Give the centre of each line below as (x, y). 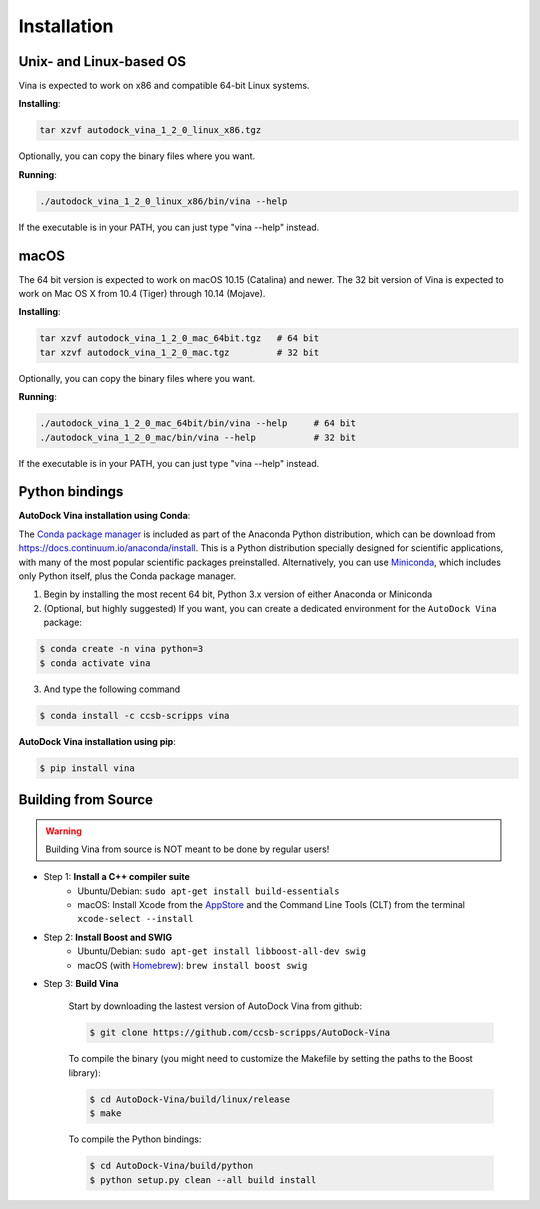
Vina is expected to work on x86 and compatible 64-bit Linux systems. (164, 86)
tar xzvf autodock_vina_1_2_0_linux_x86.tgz (150, 130)
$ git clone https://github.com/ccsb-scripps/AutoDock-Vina (240, 1033)
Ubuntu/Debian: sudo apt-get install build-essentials (208, 891)
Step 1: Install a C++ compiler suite (116, 877)
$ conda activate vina (95, 663)
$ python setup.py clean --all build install (203, 1179)
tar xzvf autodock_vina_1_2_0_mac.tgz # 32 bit (179, 352)
